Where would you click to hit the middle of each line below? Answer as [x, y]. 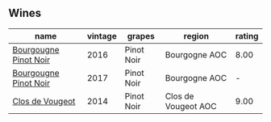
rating [247, 36]
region [196, 36]
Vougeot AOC [191, 106]
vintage [102, 36]
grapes [141, 36]
